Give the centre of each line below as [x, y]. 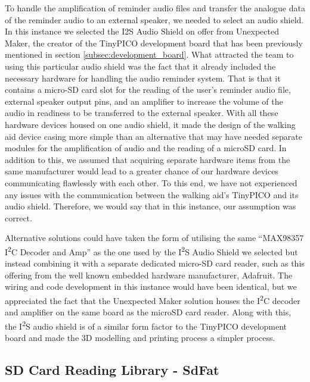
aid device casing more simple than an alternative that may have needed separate [154, 136]
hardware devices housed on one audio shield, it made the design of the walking [150, 124]
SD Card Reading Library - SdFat [112, 369]
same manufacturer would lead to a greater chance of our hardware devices [142, 171]
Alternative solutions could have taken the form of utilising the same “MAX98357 [154, 238]
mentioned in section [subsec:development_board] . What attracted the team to [149, 54]
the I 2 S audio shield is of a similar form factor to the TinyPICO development [146, 325]
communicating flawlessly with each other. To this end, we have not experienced [151, 182]
